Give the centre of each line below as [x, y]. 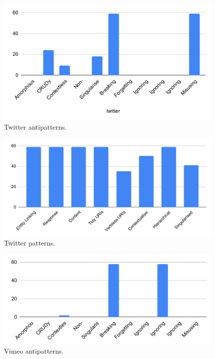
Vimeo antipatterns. [34, 351]
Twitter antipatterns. [35, 126]
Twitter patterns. [30, 243]
